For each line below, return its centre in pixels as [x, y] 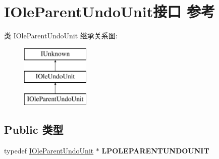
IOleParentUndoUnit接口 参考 [109, 11]
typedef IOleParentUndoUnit [49, 150]
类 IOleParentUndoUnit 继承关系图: [61, 36]
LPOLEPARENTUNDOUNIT [155, 150]
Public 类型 [34, 129]
